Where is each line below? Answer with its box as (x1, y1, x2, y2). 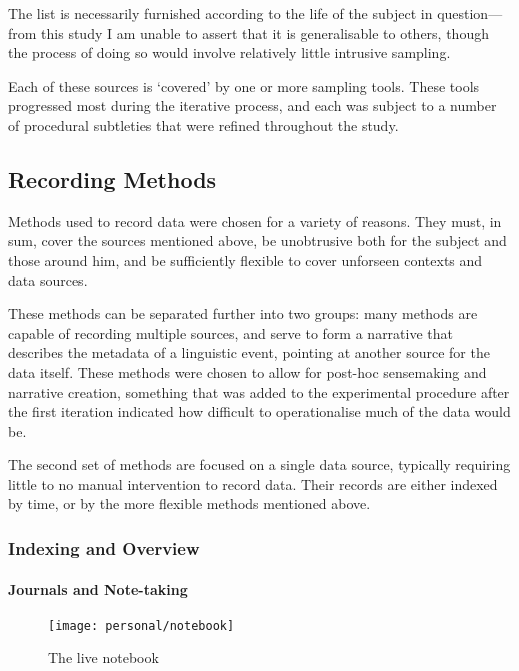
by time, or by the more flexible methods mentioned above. (8, 493, 371, 514)
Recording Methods (8, 163, 217, 194)
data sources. (8, 269, 88, 290)
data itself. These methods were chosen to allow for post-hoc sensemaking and (8, 361, 487, 382)
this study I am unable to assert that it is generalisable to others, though (41, 22, 489, 43)
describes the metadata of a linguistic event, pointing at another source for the (8, 342, 490, 363)
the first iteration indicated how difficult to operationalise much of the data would (8, 401, 511, 422)
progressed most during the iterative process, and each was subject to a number (8, 95, 497, 116)
